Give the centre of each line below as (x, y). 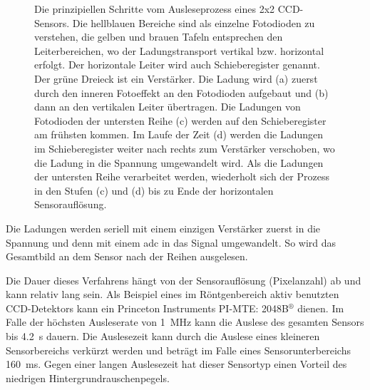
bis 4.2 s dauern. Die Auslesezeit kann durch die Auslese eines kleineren (163, 336)
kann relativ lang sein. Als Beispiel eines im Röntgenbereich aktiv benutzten (173, 294)
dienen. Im (321, 308)
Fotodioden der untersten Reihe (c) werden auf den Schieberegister (180, 120)
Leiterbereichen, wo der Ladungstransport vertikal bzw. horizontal (179, 50)
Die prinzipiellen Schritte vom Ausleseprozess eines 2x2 (155, 9)
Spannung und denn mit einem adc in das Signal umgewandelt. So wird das (171, 242)
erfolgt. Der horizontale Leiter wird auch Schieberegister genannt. (177, 65)
